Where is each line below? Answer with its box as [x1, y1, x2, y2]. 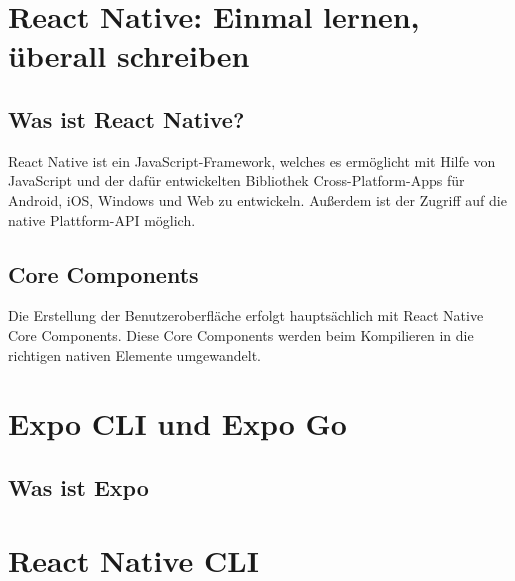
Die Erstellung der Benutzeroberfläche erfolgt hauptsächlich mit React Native [8, 305, 484, 326]
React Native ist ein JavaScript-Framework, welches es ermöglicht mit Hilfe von [8, 150, 496, 171]
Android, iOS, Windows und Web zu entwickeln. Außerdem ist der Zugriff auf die [8, 189, 507, 210]
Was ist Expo [8, 471, 149, 502]
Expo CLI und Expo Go [8, 403, 347, 444]
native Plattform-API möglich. [8, 209, 196, 230]
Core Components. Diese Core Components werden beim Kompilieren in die [8, 324, 474, 345]
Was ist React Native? [8, 103, 245, 134]
